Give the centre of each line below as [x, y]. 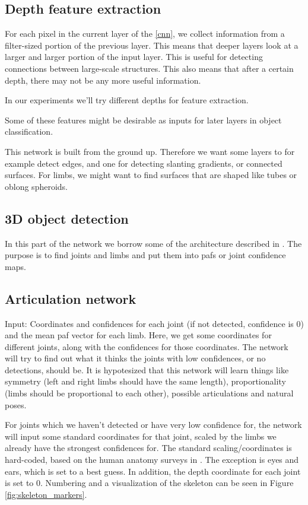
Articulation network [71, 298]
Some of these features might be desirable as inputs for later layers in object [143, 120]
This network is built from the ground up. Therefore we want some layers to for [150, 151]
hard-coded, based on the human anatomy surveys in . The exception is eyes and [152, 460]
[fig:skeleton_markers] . [46, 494]
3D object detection [67, 218]
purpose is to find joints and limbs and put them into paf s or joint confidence [145, 255]
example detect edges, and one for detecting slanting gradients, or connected [144, 163]
